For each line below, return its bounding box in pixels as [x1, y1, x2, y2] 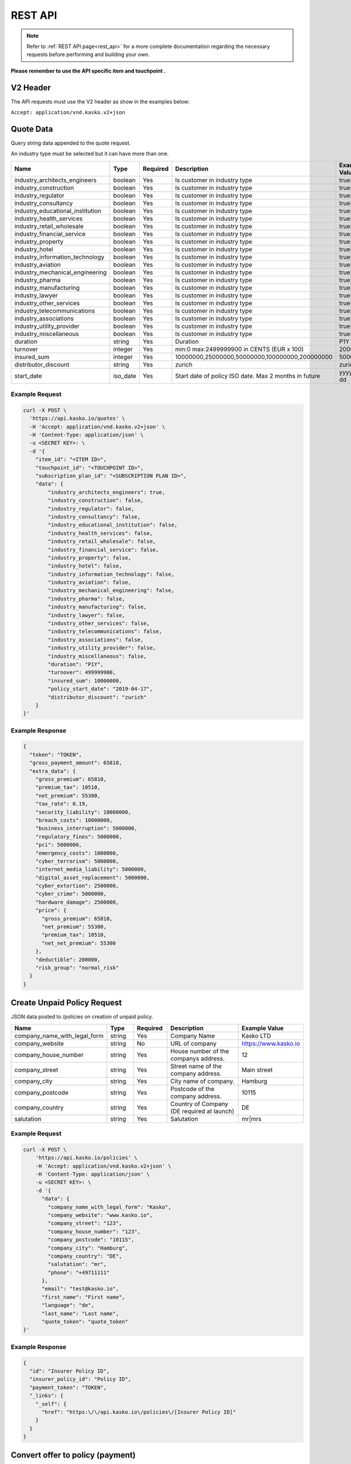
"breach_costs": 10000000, [35, 817, 113, 823]
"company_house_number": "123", [47, 1228, 140, 1235]
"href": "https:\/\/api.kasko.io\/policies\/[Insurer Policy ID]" [42, 1408, 236, 1415]
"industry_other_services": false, [47, 620, 150, 627]
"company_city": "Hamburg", [47, 1244, 129, 1251]
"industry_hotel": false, [47, 563, 122, 569]
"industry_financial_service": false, [47, 546, 159, 553]
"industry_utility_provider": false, [47, 645, 156, 651]
